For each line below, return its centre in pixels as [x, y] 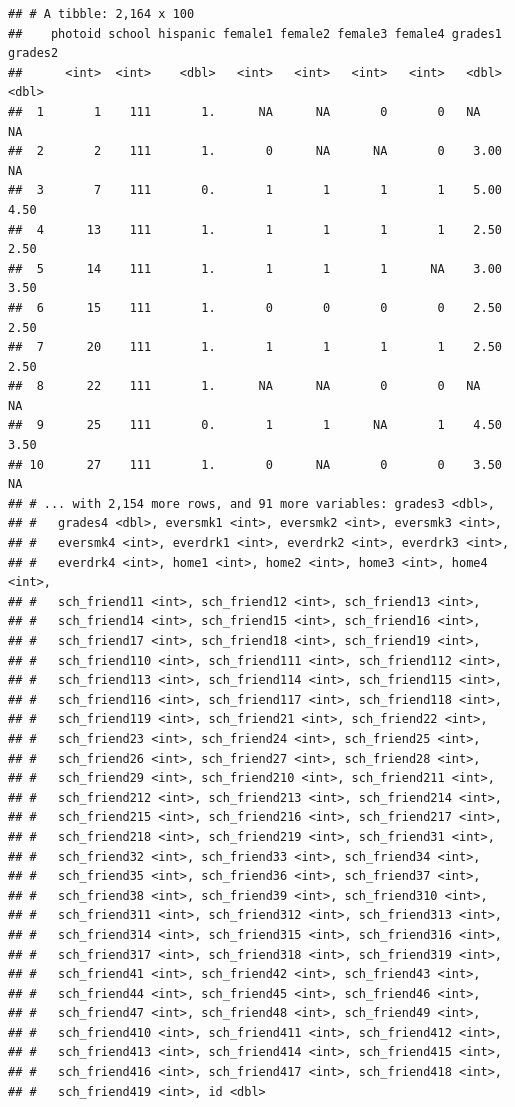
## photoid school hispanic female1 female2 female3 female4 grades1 [255, 33]
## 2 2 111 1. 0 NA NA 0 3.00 [255, 151]
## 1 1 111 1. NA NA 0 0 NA [244, 111]
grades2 [33, 53]
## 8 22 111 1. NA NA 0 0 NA [244, 386]
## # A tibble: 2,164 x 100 [101, 14]
